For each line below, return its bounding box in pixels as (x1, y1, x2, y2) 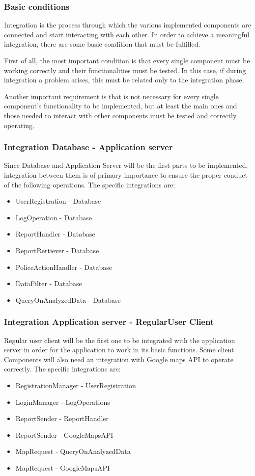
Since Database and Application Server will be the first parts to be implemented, (4, 160, 248, 170)
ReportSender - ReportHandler (15, 413, 109, 423)
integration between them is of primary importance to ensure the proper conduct (4, 169, 248, 180)
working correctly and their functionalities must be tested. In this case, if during (4, 65, 246, 75)
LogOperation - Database (15, 212, 92, 222)
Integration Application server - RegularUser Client (4, 316, 214, 328)
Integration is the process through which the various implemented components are (4, 20, 252, 30)
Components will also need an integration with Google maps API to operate (4, 354, 233, 364)
